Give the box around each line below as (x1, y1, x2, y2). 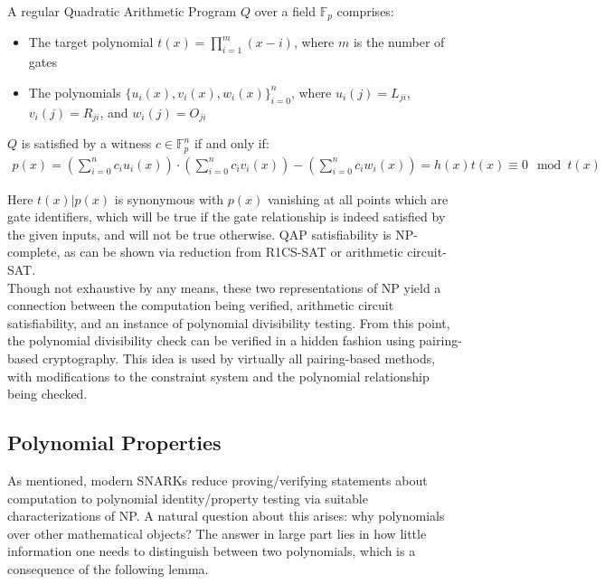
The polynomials (28, 82, 121, 101)
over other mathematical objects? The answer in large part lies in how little (7, 523, 427, 542)
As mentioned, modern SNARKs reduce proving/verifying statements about (7, 470, 428, 489)
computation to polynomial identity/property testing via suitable (7, 488, 368, 507)
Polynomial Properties (7, 429, 222, 457)
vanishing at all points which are (268, 189, 449, 208)
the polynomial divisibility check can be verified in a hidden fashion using (7, 331, 415, 350)
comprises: (336, 2, 394, 20)
